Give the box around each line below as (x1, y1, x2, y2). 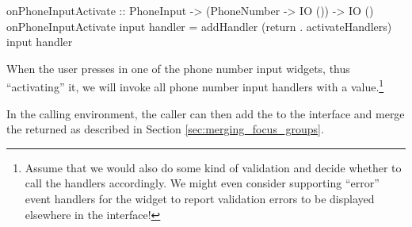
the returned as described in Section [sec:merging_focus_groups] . (6, 121, 324, 137)
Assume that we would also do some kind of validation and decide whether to (25, 159, 402, 175)
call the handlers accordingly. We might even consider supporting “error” (25, 175, 380, 191)
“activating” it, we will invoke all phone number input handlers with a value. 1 (6, 76, 384, 95)
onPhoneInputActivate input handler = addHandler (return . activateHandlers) (6, 17, 392, 34)
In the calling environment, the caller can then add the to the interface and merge (6, 105, 405, 121)
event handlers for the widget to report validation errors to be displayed (25, 190, 375, 206)
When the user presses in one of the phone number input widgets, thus (6, 60, 350, 76)
